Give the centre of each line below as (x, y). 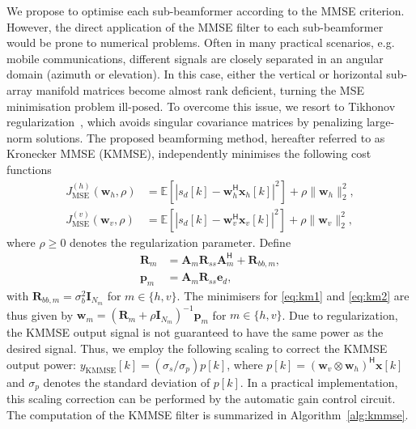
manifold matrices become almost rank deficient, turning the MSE (200, 89)
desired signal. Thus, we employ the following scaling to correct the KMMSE (197, 348)
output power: (42, 364)
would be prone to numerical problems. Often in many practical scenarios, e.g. (201, 42)
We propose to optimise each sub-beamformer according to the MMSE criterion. (206, 11)
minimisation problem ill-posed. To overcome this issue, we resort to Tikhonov (201, 106)
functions (29, 169)
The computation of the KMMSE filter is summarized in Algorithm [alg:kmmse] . (208, 414)
